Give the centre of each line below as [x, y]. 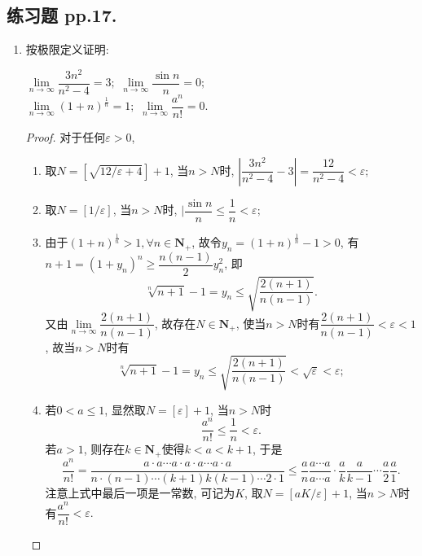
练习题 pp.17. [62, 15]
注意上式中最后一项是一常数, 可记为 [140, 493]
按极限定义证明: [67, 49]
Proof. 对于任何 [66, 137]
